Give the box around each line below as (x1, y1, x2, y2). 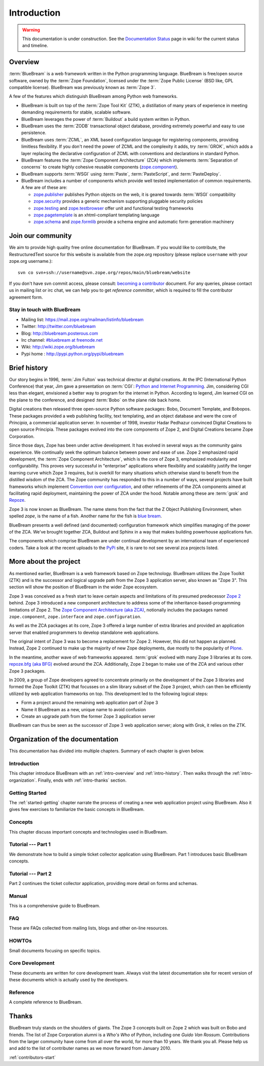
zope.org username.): (9, 258, 53, 264)
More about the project (9, 557, 81, 566)
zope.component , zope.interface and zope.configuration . (9, 613, 142, 619)
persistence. (21, 130, 46, 136)
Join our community (9, 232, 72, 240)
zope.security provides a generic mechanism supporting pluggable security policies (33, 198, 203, 204)
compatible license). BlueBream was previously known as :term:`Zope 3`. (9, 85, 156, 91)
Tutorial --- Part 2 (9, 870, 52, 877)
